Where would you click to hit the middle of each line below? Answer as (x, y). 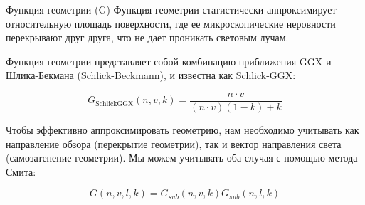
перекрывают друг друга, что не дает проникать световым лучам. (147, 37)
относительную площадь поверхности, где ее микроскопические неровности (171, 23)
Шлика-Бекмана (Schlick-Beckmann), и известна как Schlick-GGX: (151, 75)
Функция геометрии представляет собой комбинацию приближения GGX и (169, 61)
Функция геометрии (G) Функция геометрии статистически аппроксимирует (171, 9)
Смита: (21, 171)
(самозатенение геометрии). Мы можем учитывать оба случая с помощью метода (182, 158)
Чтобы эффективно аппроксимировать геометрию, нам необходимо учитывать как (182, 130)
